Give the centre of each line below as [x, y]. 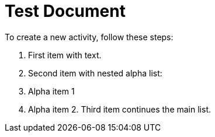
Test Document [65, 11]
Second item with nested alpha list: [95, 73]
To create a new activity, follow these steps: [89, 37]
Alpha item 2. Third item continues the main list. [119, 109]
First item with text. [65, 55]
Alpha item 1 [51, 91]
